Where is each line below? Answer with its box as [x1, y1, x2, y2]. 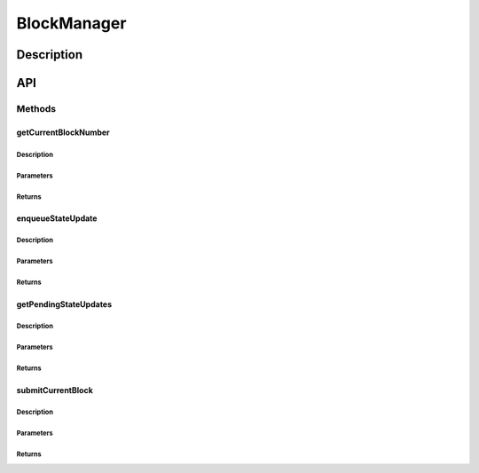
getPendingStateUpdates [16, 298, 113, 310]
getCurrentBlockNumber [16, 127, 110, 138]
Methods [16, 102, 57, 114]
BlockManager [16, 13, 127, 33]
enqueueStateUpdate [16, 213, 98, 224]
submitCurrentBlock [16, 384, 93, 395]
